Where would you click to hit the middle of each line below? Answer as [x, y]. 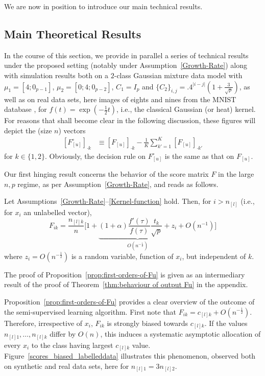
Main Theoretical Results [73, 33]
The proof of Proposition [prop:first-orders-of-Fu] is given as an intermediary [125, 274]
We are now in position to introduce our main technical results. [103, 6]
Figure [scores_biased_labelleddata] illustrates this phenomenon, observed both [130, 356]
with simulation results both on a [56, 75]
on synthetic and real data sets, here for [67, 366]
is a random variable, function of [122, 256]
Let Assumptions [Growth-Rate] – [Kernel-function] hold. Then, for [108, 201]
